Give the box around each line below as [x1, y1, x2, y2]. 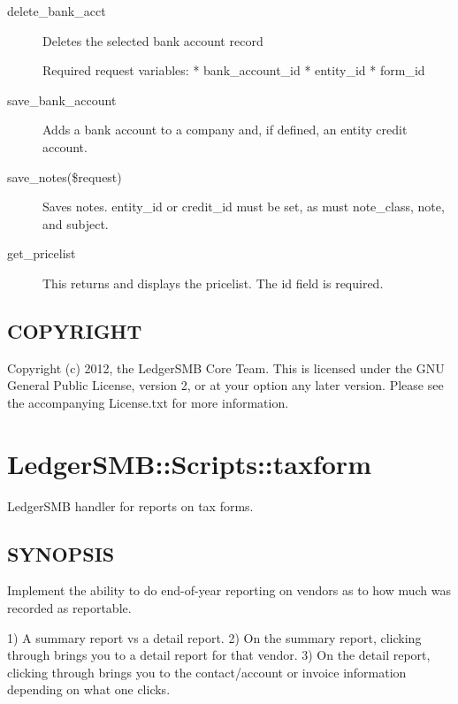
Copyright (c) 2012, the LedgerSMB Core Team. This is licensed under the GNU [7, 358, 445, 377]
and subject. [42, 214, 109, 233]
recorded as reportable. [7, 599, 132, 617]
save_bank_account [7, 90, 117, 109]
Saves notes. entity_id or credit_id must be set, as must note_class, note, [42, 197, 445, 216]
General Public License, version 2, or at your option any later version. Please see [7, 376, 444, 394]
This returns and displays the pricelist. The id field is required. [42, 273, 384, 292]
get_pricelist [7, 244, 76, 263]
